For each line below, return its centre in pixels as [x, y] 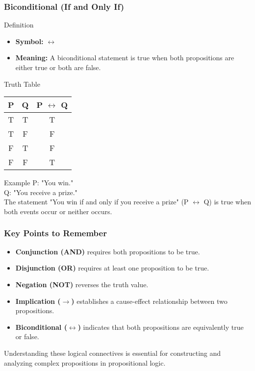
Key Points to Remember [55, 233]
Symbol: [29, 41]
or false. [27, 336]
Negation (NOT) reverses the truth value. [82, 284]
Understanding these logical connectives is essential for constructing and [113, 353]
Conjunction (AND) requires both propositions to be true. [108, 251]
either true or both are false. [58, 67]
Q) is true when [227, 202]
